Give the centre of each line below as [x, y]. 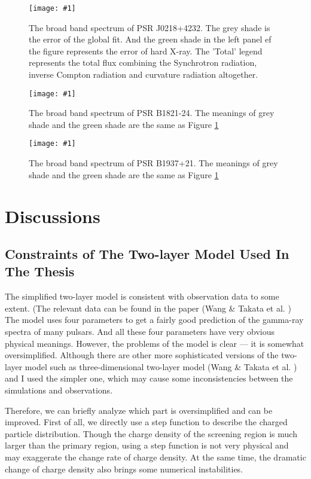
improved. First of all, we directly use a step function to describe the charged [146, 422]
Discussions [53, 216]
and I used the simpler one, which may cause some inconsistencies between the [149, 378]
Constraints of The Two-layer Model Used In [147, 254]
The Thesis [40, 271]
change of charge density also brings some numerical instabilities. [124, 469]
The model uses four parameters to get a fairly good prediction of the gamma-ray [154, 320]
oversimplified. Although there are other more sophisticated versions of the [142, 355]
